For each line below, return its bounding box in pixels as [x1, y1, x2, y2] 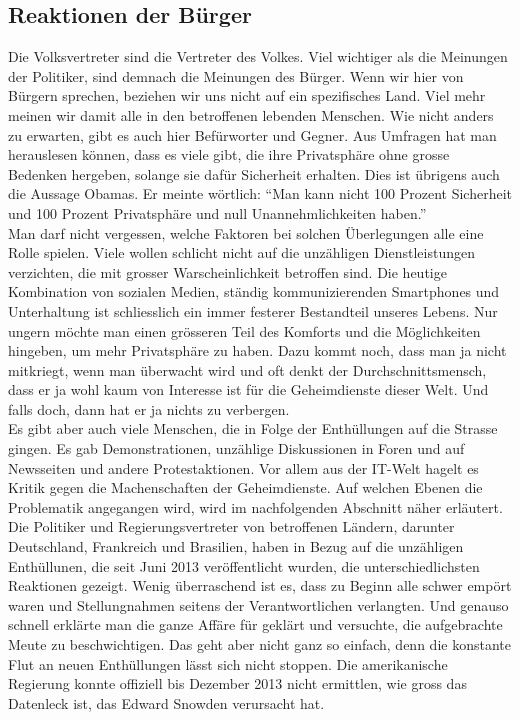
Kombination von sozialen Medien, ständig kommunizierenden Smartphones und [8, 281, 500, 302]
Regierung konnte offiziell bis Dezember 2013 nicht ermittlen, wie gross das [8, 673, 467, 694]
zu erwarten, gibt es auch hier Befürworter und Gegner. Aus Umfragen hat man [8, 124, 497, 145]
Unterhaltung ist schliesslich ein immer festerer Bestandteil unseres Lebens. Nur [8, 300, 498, 321]
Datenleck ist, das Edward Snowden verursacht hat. [8, 692, 325, 713]
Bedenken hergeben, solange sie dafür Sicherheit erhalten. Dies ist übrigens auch [8, 163, 500, 184]
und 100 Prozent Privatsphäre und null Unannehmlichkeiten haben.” [8, 202, 427, 223]
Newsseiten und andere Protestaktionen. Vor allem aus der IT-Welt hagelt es [8, 457, 479, 478]
